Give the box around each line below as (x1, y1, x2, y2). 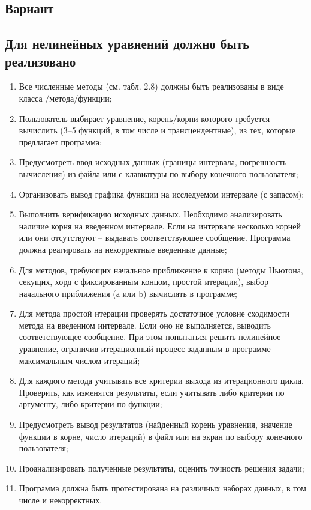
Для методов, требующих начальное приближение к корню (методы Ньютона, (19, 263, 303, 276)
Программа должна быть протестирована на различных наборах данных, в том (19, 482, 306, 494)
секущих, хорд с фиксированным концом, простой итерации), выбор (19, 275, 269, 288)
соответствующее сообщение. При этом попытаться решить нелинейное (19, 330, 281, 343)
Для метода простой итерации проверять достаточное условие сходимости (19, 307, 290, 320)
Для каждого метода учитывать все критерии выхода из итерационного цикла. (19, 374, 304, 387)
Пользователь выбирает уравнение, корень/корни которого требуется (19, 112, 270, 124)
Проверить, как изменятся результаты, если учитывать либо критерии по (19, 386, 285, 398)
